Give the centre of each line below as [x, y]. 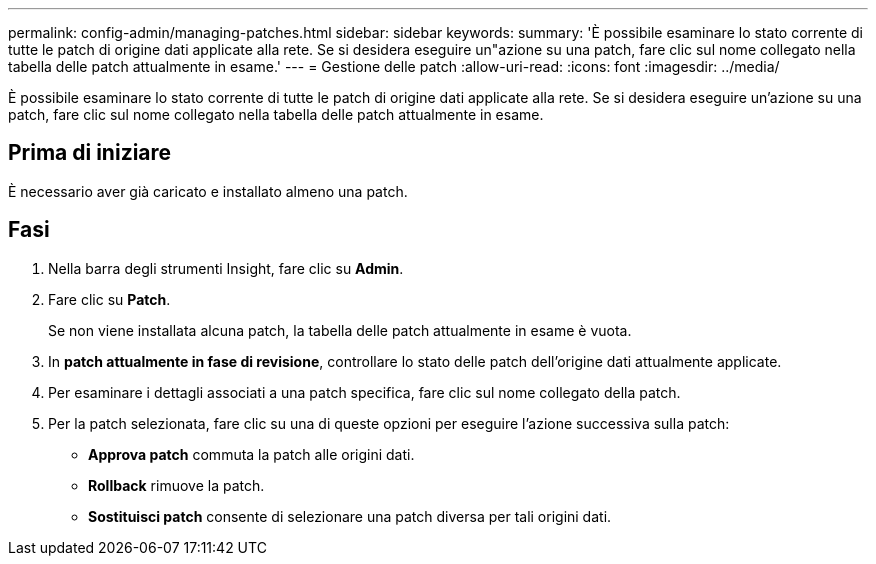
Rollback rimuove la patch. [176, 485]
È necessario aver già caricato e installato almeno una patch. [208, 191]
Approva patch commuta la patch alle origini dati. [251, 454]
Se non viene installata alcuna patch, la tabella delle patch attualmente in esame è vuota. [340, 330]
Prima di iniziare [90, 153]
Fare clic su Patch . [109, 299]
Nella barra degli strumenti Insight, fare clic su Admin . [226, 268]
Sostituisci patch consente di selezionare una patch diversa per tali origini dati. [350, 516]
